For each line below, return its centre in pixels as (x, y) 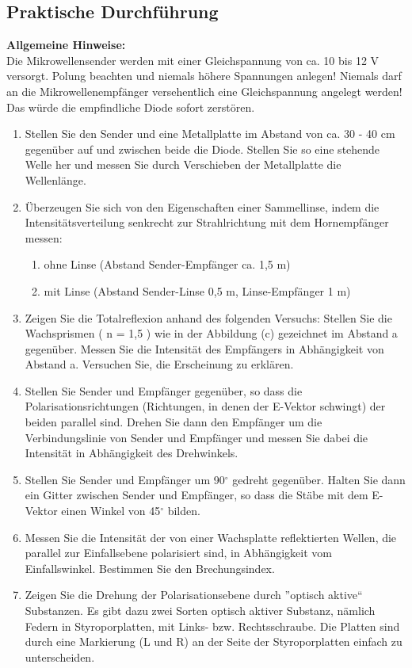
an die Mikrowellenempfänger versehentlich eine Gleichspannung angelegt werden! (204, 91)
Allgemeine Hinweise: (66, 45)
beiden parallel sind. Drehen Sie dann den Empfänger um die (174, 422)
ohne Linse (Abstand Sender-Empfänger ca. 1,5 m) (167, 264)
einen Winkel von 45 (111, 511)
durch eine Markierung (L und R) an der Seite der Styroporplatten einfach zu (214, 641)
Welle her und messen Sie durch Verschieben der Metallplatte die (183, 164)
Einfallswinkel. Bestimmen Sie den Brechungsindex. (150, 568)
